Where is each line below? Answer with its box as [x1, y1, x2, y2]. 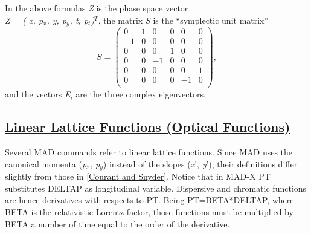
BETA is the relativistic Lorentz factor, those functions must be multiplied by [5, 205, 293, 218]
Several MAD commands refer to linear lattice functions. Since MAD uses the [5, 146, 293, 158]
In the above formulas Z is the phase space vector [5, 2, 188, 14]
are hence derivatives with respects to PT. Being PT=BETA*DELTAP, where [5, 193, 294, 206]
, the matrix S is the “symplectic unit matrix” [98, 13, 269, 26]
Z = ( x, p [5, 13, 43, 26]
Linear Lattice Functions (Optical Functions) [5, 117, 290, 136]
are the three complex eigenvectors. [75, 88, 206, 100]
